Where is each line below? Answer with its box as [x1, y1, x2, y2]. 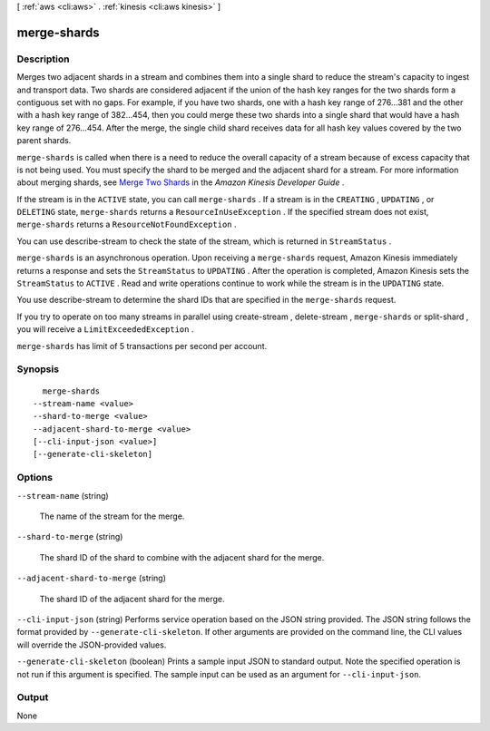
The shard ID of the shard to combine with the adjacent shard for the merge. [39, 551, 325, 562]
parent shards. [16, 135, 72, 146]
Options [16, 472, 54, 484]
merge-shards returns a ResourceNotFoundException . [16, 219, 237, 230]
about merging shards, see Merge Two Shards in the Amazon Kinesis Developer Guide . [16, 177, 345, 188]
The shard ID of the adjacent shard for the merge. [39, 593, 226, 604]
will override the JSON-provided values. [16, 639, 167, 650]
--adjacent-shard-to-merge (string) [16, 572, 167, 584]
